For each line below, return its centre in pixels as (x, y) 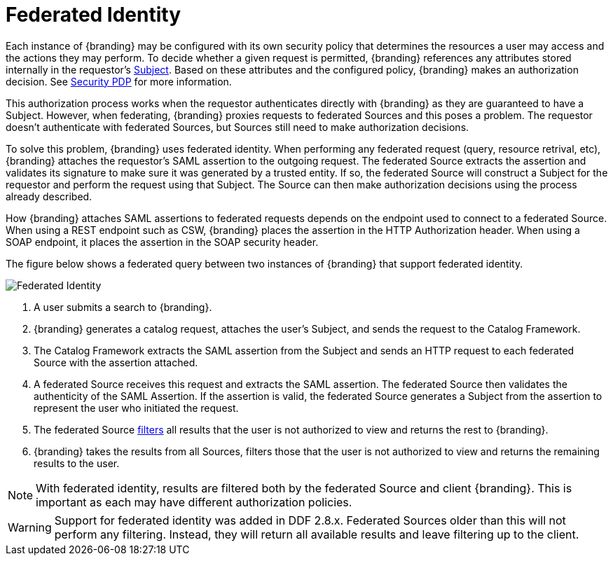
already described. (49, 196)
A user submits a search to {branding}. (123, 307)
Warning (30, 527)
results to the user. (77, 463)
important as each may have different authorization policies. (194, 502)
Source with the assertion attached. (116, 362)
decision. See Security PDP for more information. (119, 81)
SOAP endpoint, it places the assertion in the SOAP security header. (162, 242)
